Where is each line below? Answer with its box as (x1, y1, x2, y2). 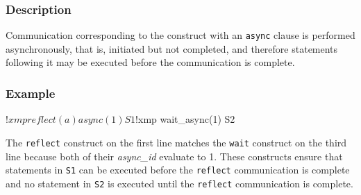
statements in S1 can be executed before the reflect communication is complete (6, 162, 350, 177)
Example (6, 84, 56, 101)
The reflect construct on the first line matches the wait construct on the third (6, 135, 347, 149)
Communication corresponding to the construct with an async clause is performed (6, 28, 355, 42)
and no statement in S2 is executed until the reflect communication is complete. (6, 176, 353, 190)
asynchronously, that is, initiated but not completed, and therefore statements (6, 41, 338, 56)
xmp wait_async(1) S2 (138, 112, 235, 126)
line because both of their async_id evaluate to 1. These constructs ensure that (6, 149, 343, 163)
